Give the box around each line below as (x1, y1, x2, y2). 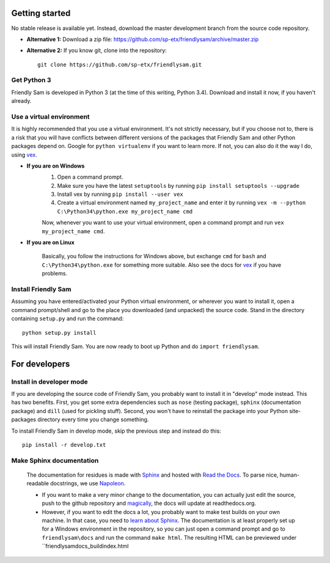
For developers (11, 359, 70, 369)
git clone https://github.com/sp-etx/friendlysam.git (37, 61, 202, 68)
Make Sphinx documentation (11, 456, 99, 464)
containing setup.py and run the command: (11, 315, 124, 323)
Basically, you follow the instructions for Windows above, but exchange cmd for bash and (42, 253, 266, 260)
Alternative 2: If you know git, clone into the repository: (26, 47, 167, 54)
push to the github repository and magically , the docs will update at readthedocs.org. (42, 499, 257, 507)
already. (11, 97, 32, 105)
